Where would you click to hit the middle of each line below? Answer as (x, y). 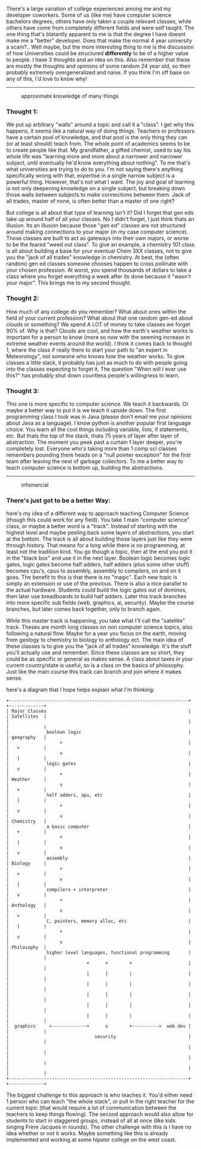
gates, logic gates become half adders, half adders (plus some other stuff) (98, 565)
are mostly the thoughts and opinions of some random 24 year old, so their (98, 66)
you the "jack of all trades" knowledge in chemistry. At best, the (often (93, 257)
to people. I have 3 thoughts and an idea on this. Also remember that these (98, 60)
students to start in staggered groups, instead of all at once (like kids (91, 1121)
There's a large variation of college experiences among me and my (89, 9)
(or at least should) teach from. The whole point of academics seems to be (98, 144)
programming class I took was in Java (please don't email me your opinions (99, 416)
